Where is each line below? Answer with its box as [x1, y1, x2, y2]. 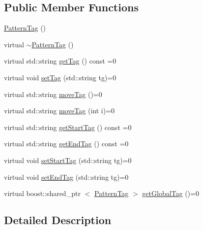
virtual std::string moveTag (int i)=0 [4, 105, 115, 116]
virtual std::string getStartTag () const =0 [4, 122, 132, 132]
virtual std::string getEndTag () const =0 [4, 138, 129, 149]
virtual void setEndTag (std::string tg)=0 [4, 171, 129, 182]
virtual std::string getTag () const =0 [4, 56, 116, 66]
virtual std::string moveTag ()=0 [4, 89, 102, 99]
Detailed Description [4, 212, 112, 228]
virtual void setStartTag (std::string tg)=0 [4, 155, 132, 165]
